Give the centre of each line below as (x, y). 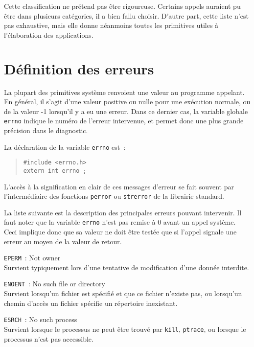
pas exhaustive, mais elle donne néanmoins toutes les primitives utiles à (111, 25)
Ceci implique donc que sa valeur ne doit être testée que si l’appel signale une (120, 231)
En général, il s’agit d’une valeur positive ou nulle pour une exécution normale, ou (127, 102)
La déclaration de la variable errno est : (65, 147)
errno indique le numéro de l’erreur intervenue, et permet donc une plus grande (124, 121)
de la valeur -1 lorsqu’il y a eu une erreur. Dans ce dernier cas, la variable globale (126, 111)
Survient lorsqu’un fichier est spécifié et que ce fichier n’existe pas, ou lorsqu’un (123, 293)
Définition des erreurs (79, 68)
